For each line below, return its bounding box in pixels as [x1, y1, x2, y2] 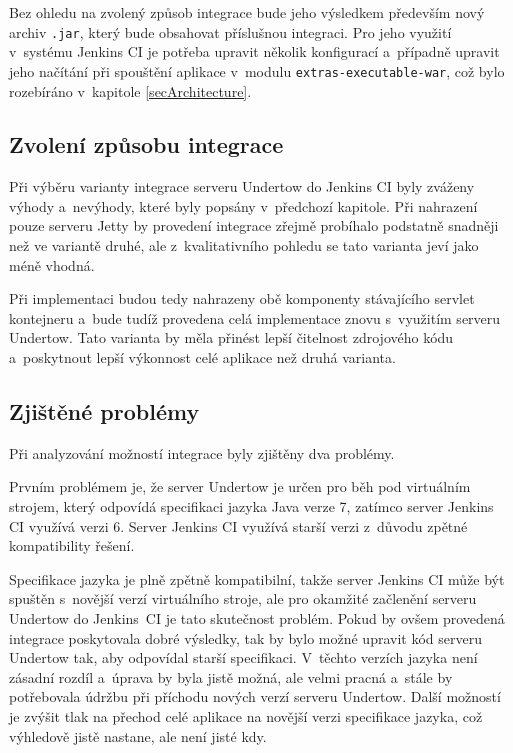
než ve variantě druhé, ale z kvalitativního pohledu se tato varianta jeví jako [9, 235, 479, 256]
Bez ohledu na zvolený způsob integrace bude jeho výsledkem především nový [9, 2, 485, 22]
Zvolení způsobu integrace [9, 129, 284, 160]
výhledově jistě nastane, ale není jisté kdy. [9, 725, 267, 746]
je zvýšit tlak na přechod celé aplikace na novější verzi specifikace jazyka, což [9, 705, 483, 726]
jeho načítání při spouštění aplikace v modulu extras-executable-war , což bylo [9, 60, 505, 81]
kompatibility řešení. [9, 535, 135, 556]
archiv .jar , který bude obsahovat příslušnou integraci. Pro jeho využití [9, 21, 452, 42]
